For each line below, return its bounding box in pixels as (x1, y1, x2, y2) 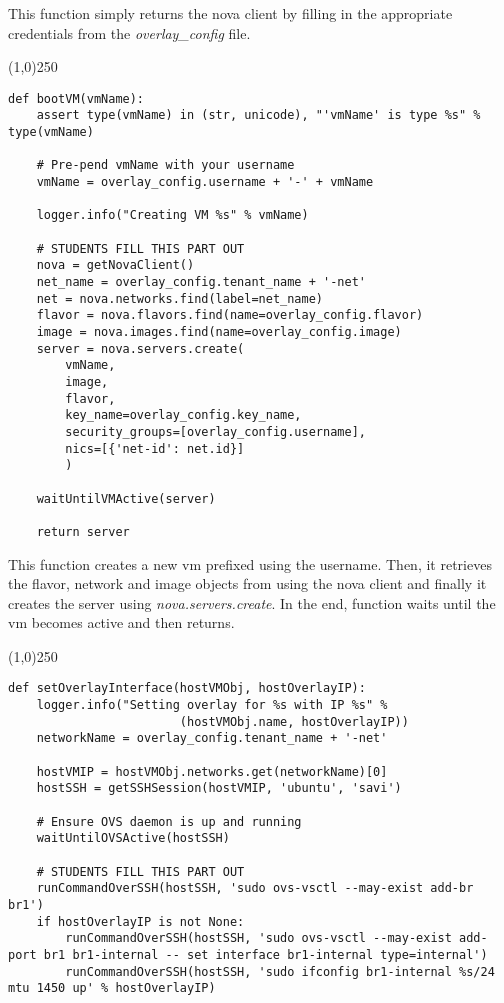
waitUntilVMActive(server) (36, 491, 216, 506)
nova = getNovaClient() (36, 258, 195, 273)
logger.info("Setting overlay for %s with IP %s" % (36, 698, 388, 713)
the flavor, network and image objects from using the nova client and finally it (8, 573, 487, 594)
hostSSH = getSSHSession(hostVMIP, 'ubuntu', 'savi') (36, 781, 402, 796)
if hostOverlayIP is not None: (36, 914, 245, 929)
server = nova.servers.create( (36, 341, 245, 356)
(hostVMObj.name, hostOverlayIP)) (179, 714, 409, 729)
